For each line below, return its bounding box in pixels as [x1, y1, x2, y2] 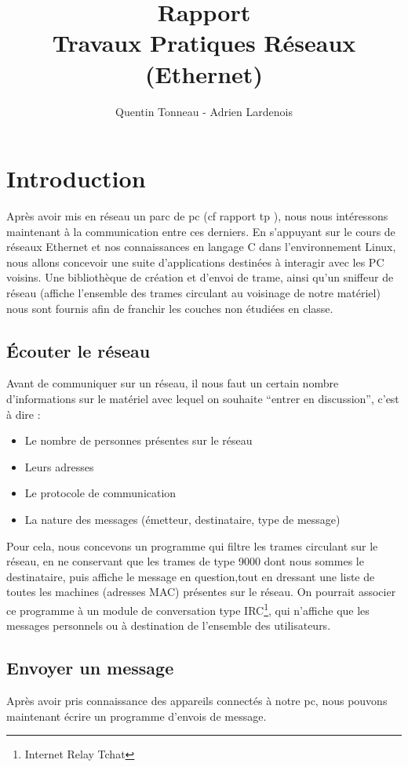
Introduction [6, 162, 146, 194]
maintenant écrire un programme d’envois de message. [6, 707, 267, 724]
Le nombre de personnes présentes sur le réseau [24, 432, 253, 449]
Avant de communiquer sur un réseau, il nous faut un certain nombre [6, 375, 339, 391]
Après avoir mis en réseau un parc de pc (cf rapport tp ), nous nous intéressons [6, 208, 388, 224]
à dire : [6, 405, 41, 422]
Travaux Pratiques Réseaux [52, 27, 356, 59]
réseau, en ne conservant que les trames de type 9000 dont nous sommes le [6, 553, 364, 569]
